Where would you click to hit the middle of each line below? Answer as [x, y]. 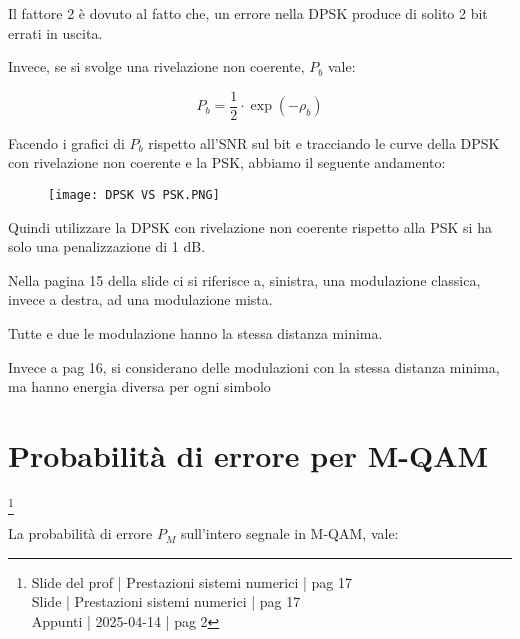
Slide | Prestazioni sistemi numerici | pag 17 [166, 601]
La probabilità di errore [80, 533]
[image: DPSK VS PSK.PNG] [134, 195]
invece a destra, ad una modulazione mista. [140, 299]
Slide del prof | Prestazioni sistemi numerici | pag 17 [192, 581]
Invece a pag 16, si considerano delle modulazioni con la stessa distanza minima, [254, 366]
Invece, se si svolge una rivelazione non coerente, [156, 66]
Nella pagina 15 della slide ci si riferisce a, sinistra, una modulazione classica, [244, 279]
